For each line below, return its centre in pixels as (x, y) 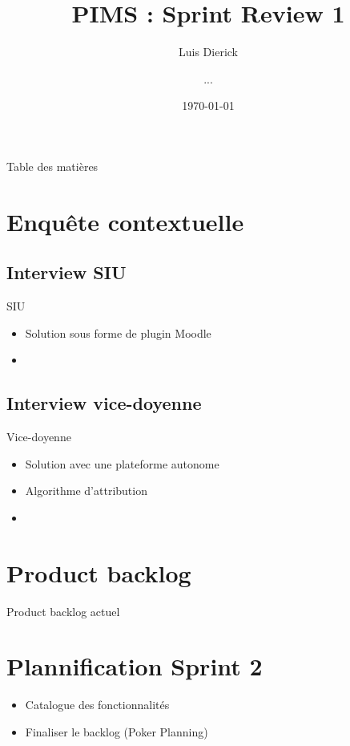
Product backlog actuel (63, 611)
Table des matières (52, 166)
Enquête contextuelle (125, 221)
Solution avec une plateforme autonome (122, 463)
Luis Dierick (208, 52)
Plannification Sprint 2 (135, 666)
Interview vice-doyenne (104, 403)
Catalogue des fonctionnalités (97, 705)
